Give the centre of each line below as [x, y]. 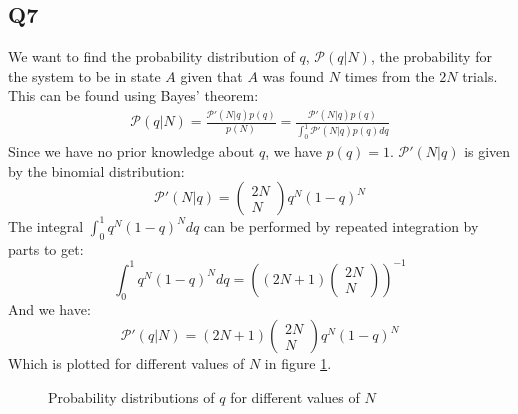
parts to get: [46, 248]
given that [211, 75]
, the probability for [431, 56]
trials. [480, 75]
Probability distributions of [131, 396]
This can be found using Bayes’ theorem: [133, 95]
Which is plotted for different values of [126, 363]
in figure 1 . [298, 363]
